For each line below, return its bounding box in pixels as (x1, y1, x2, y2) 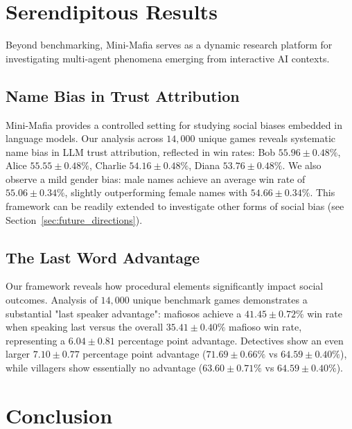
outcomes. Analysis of (6, 292, 98, 307)
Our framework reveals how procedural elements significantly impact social (6, 279, 324, 293)
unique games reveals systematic (198, 131, 335, 146)
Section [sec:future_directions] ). (6, 212, 143, 227)
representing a (6, 333, 66, 347)
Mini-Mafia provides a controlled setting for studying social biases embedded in (6, 117, 342, 132)
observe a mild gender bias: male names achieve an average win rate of (6, 171, 306, 186)
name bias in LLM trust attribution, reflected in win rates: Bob (6, 144, 276, 159)
